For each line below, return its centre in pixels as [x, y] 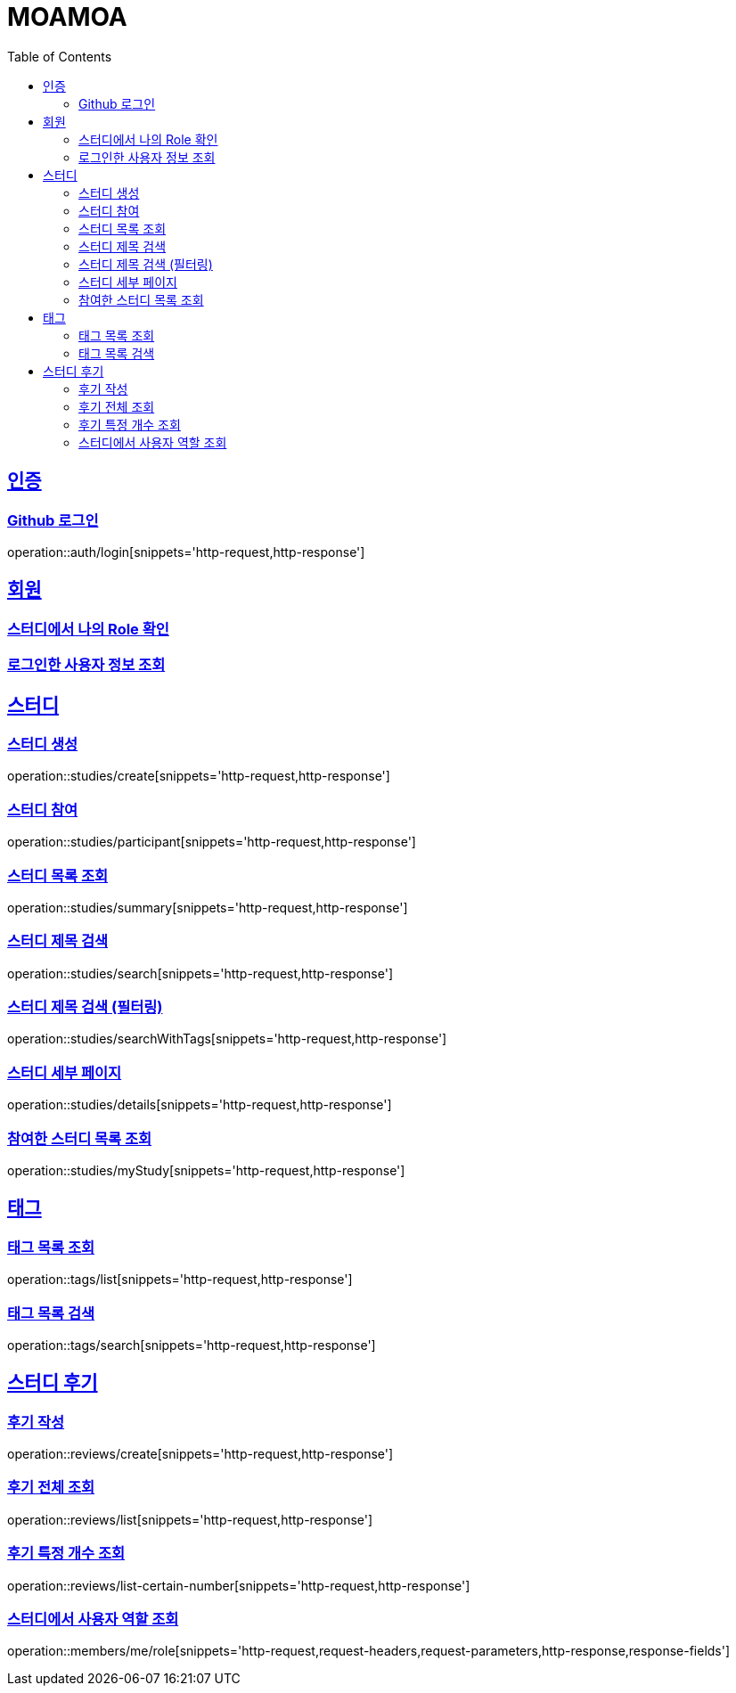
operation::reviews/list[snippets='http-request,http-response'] [190, 1519]
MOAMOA [67, 17]
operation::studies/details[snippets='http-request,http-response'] [200, 1105]
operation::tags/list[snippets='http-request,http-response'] [180, 1280]
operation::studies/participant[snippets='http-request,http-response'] [212, 842]
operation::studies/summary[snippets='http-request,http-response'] [208, 907]
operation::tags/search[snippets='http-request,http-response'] [192, 1345]
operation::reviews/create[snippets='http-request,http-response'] [200, 1454]
